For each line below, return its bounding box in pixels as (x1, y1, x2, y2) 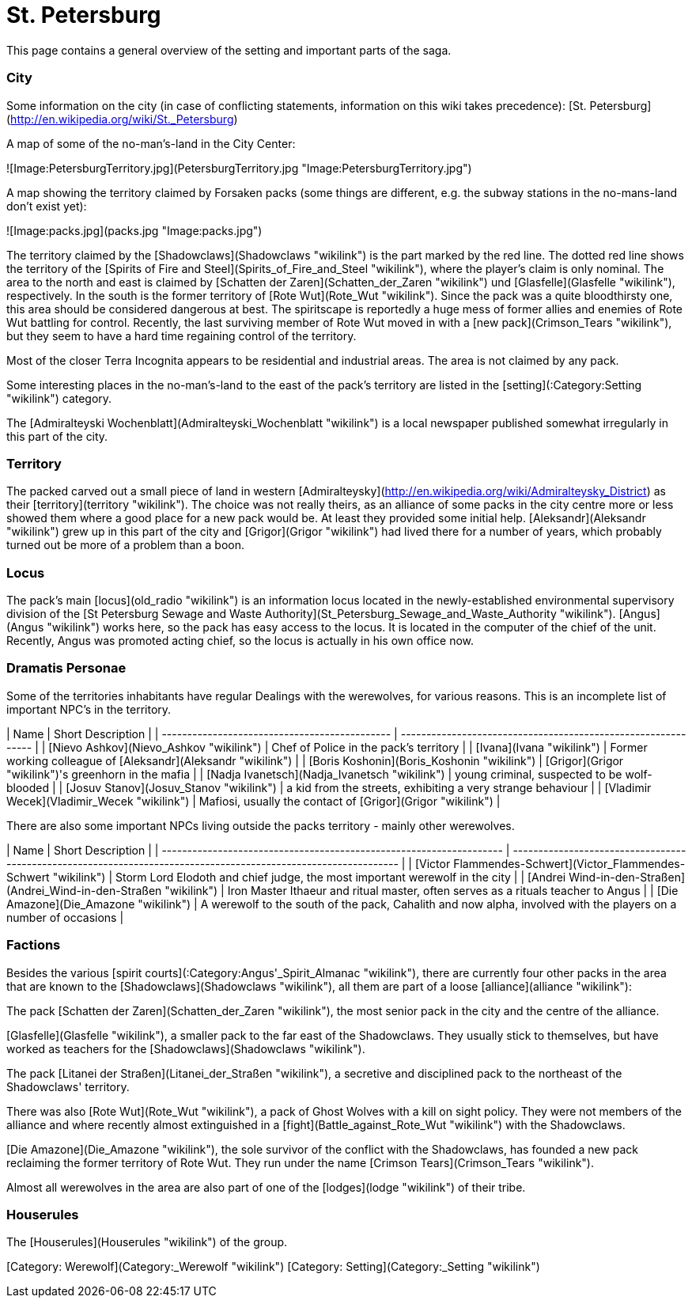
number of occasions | (6, 910, 124, 924)
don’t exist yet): (6, 199, 87, 213)
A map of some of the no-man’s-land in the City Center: (6, 136, 296, 150)
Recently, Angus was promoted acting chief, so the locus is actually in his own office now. (6, 634, 475, 647)
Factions (6, 937, 61, 953)
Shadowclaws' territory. (6, 1079, 130, 1094)
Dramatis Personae (6, 660, 127, 677)
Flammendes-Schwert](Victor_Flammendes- (453, 856, 686, 870)
